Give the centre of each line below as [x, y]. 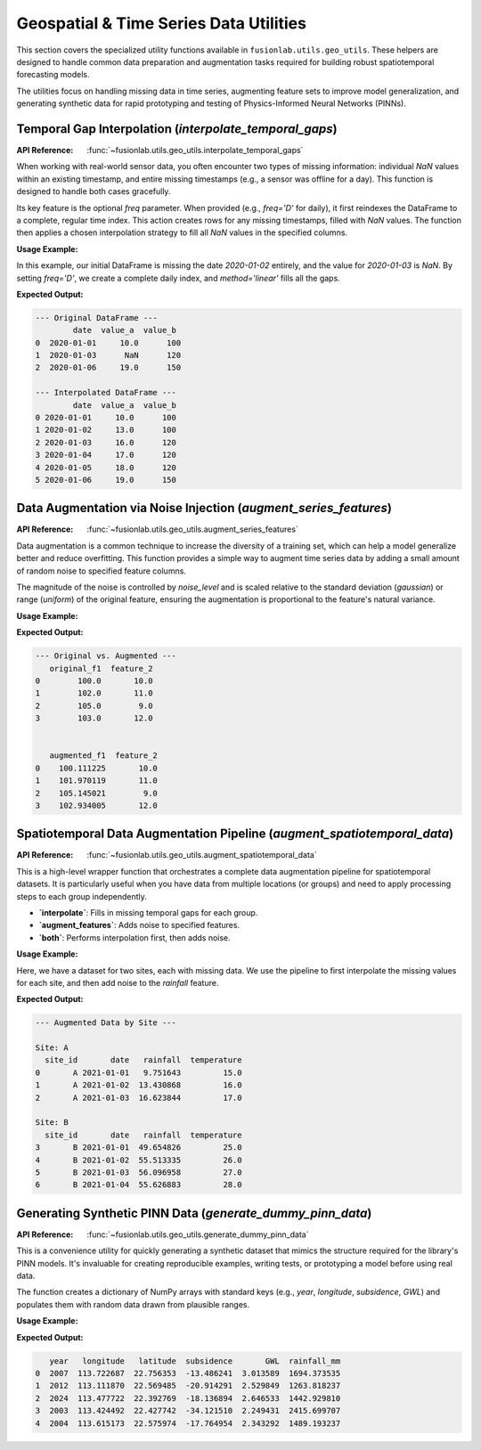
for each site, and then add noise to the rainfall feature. [118, 982]
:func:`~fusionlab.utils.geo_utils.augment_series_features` [192, 529]
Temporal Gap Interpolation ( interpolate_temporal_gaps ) [177, 129]
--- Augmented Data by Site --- [106, 1023]
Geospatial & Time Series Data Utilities [162, 23]
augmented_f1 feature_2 [103, 756]
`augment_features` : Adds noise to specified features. [139, 925]
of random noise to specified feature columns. [102, 571]
